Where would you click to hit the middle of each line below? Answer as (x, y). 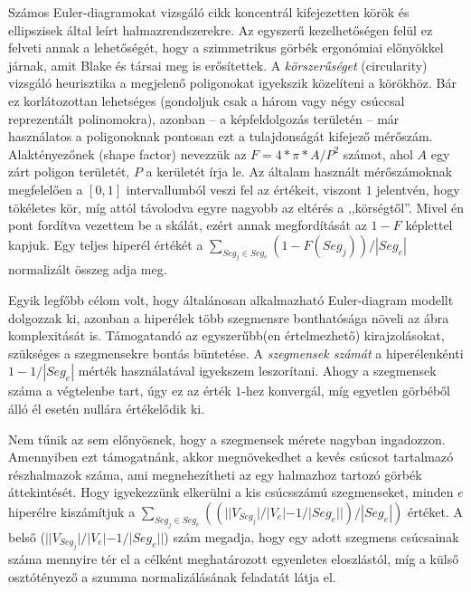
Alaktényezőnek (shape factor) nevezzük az (127, 153)
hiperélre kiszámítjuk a (72, 511)
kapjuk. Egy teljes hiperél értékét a (106, 244)
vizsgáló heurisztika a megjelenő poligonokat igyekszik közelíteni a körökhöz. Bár (232, 83)
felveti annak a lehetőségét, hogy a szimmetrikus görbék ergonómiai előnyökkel (226, 48)
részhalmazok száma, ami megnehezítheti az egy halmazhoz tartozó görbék (215, 474)
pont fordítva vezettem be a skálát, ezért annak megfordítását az (188, 225)
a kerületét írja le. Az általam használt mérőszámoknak (299, 172)
